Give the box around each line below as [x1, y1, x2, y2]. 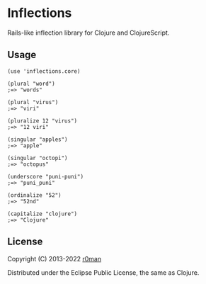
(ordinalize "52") [7, 191, 62, 199]
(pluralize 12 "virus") [7, 117, 78, 125]
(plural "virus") [7, 98, 59, 106]
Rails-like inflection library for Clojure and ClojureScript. [7, 28, 170, 37]
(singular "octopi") [7, 154, 69, 161]
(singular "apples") [7, 136, 69, 143]
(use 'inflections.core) [7, 67, 81, 75]
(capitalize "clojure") [7, 210, 78, 217]
